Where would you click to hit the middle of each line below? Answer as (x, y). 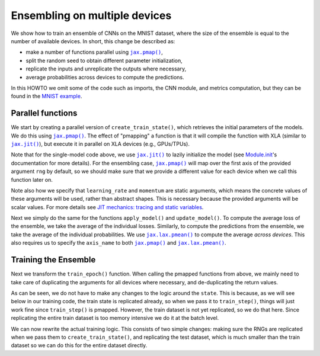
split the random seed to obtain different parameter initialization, (104, 60)
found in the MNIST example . (47, 96)
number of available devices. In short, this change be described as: (93, 41)
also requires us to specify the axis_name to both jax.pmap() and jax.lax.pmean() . (119, 243)
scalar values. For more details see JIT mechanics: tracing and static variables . (107, 207)
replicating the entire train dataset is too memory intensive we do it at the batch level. (115, 318)
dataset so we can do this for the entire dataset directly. (79, 345)
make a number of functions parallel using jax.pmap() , (94, 52)
